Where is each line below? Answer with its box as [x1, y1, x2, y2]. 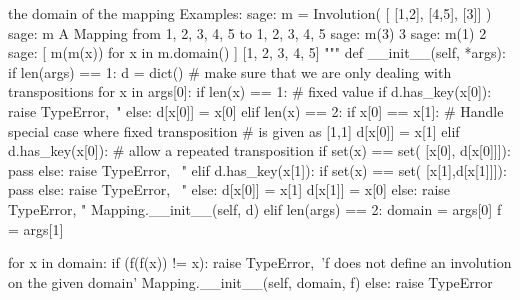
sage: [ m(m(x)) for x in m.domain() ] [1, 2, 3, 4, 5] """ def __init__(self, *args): [8, 42, 506, 63]
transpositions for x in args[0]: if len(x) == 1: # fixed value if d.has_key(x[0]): [8, 81, 492, 102]
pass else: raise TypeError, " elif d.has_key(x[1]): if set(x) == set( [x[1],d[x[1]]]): [8, 159, 507, 180]
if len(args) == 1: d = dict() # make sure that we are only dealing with [8, 61, 452, 82]
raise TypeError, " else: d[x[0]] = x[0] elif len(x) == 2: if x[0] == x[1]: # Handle [8, 100, 504, 121]
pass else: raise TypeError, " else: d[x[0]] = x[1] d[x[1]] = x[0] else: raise [8, 179, 451, 200]
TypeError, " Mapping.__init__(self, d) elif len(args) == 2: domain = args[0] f [8, 198, 502, 219]
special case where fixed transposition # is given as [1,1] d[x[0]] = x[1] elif [8, 120, 460, 141]
